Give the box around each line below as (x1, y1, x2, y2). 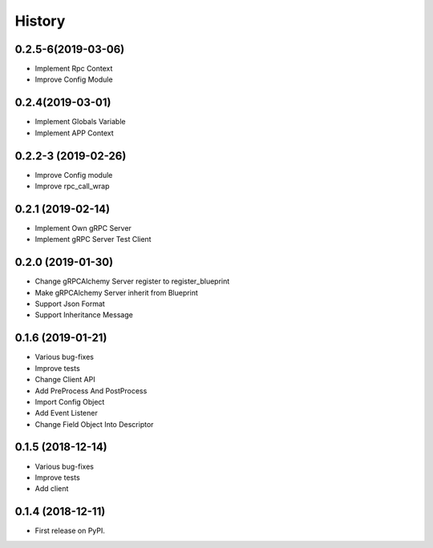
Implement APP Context (34, 128, 114, 138)
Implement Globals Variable (34, 117, 126, 127)
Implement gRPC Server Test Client (34, 235, 152, 244)
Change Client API (34, 375, 95, 385)
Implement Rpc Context (34, 64, 113, 74)
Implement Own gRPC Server (34, 223, 132, 232)
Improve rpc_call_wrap (34, 181, 110, 191)
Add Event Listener (34, 409, 98, 418)
